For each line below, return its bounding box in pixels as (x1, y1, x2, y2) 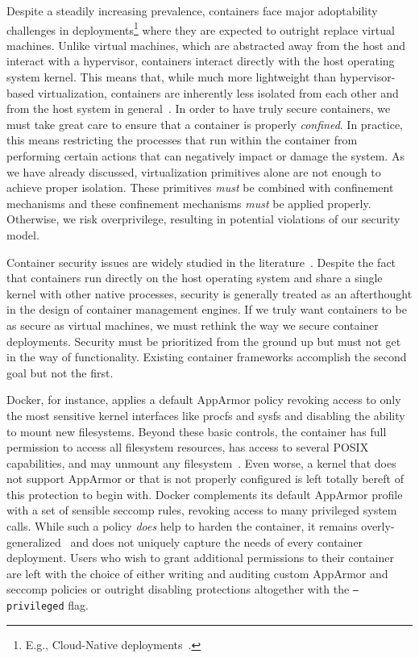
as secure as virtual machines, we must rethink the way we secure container (6, 316, 379, 333)
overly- (361, 518, 395, 535)
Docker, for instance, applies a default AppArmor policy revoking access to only (6, 391, 401, 408)
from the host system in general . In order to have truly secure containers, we (6, 100, 391, 117)
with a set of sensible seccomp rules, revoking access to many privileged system (6, 502, 397, 518)
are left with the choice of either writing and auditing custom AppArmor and (6, 564, 388, 581)
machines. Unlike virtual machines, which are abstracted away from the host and (6, 36, 406, 53)
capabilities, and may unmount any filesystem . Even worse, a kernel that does (6, 454, 396, 471)
